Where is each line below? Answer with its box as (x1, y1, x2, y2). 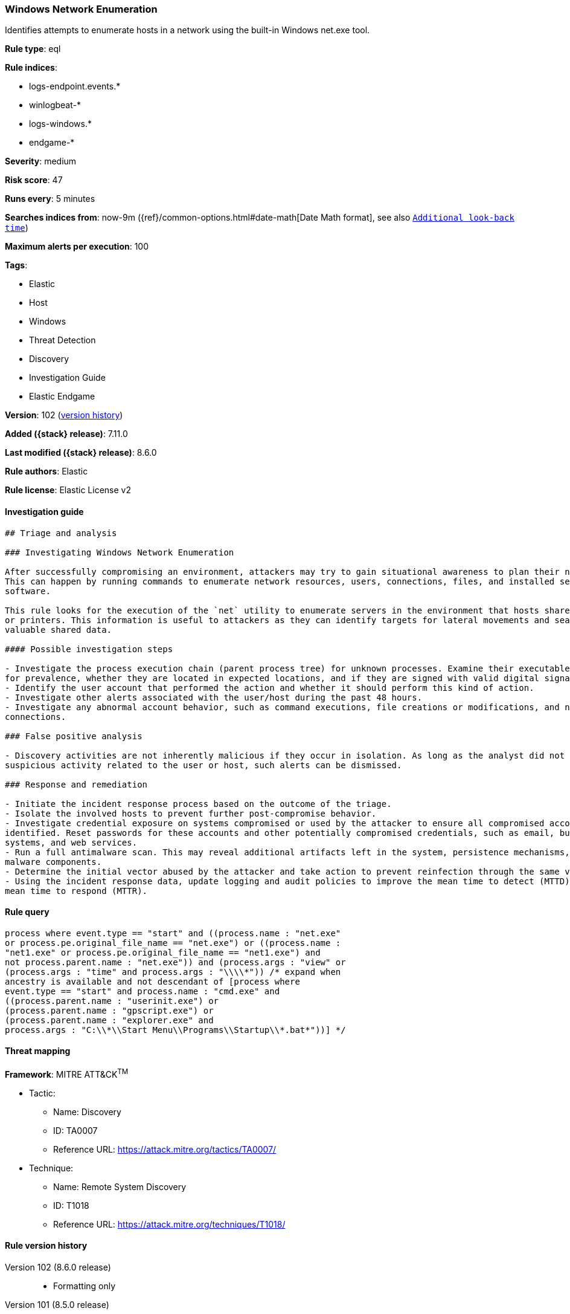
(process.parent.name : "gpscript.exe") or (5, 1005, 214, 1015)
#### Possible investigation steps (5, 644, 173, 654)
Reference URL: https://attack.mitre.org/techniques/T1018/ (53, 1219, 286, 1229)
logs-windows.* (29, 118, 92, 129)
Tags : (5, 260, 28, 271)
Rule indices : (5, 62, 57, 73)
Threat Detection (29, 335, 96, 346)
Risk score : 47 (5, 175, 63, 186)
